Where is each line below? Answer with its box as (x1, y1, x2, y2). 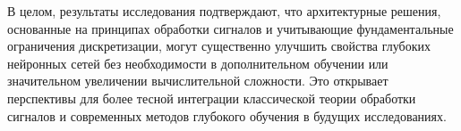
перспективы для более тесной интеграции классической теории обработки (7, 88, 416, 107)
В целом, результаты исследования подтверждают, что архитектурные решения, (7, 2, 441, 20)
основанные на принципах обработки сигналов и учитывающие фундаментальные (7, 19, 454, 37)
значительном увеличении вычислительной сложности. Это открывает (7, 71, 388, 90)
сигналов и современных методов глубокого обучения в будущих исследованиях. (7, 106, 447, 125)
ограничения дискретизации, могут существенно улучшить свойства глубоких (7, 37, 431, 55)
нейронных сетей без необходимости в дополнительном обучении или (7, 53, 388, 72)
